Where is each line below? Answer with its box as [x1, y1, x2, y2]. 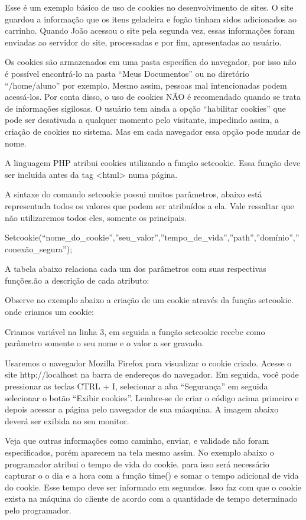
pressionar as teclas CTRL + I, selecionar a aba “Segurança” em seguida [5, 380, 268, 392]
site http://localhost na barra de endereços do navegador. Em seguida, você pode [5, 368, 299, 381]
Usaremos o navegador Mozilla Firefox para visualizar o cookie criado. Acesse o [5, 356, 292, 369]
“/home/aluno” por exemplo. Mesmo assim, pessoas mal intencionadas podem [5, 79, 287, 91]
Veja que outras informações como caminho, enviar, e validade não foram [5, 434, 269, 447]
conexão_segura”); [5, 242, 73, 255]
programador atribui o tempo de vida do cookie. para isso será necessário [5, 457, 269, 470]
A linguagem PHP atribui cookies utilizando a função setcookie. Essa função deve [5, 157, 301, 169]
